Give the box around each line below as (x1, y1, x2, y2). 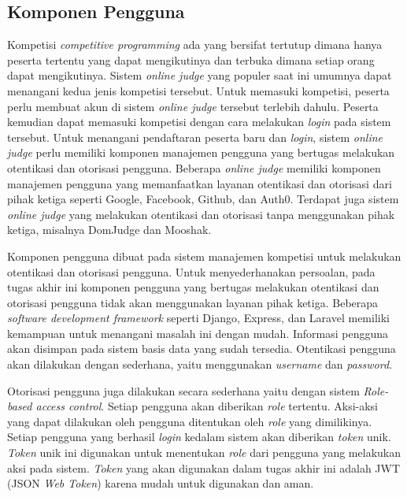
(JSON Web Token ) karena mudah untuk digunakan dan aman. (7, 475, 314, 491)
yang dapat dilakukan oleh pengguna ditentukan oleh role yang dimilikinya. (7, 413, 372, 429)
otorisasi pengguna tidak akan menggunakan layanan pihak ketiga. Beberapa (7, 294, 379, 310)
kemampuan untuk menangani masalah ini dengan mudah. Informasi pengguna (7, 325, 389, 341)
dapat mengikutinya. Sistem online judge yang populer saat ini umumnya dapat (7, 67, 392, 83)
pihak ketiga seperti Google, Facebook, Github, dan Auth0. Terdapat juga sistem (7, 191, 399, 207)
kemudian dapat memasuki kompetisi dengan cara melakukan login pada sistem (7, 113, 391, 130)
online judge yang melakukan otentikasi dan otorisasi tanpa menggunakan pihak (7, 206, 395, 222)
